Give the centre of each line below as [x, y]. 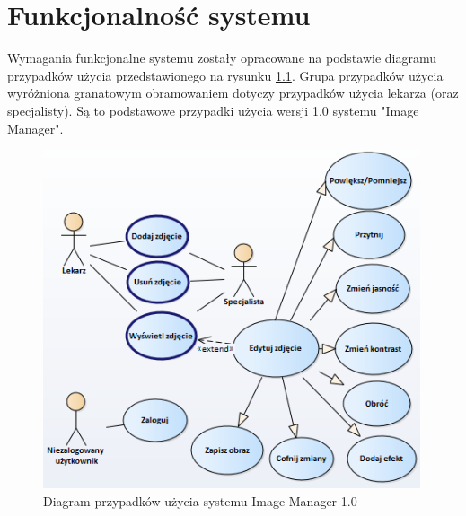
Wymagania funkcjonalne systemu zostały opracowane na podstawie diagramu [222, 58]
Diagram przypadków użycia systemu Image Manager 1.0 [200, 500]
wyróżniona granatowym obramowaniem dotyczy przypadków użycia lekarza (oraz [233, 93]
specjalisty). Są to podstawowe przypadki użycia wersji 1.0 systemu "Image [213, 110]
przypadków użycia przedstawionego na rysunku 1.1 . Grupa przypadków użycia [225, 75]
